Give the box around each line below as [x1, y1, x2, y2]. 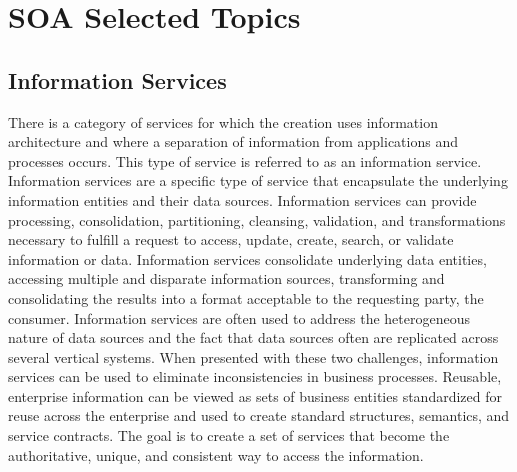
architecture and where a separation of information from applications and [8, 131, 458, 152]
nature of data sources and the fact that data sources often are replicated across [8, 327, 499, 348]
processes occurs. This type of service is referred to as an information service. [8, 150, 482, 171]
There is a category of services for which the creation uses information [8, 111, 438, 132]
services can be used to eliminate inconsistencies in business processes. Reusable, [8, 366, 502, 387]
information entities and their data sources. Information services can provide [8, 189, 477, 210]
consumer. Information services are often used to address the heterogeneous [8, 307, 470, 328]
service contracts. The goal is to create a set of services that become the [8, 425, 450, 446]
